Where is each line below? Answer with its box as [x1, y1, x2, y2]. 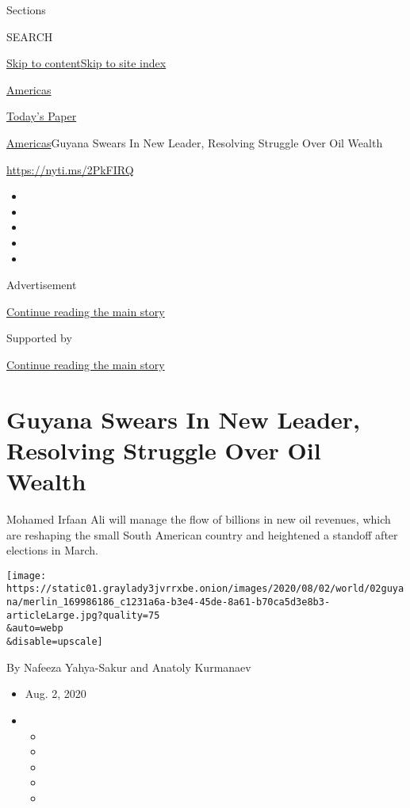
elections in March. [6, 542, 99, 558]
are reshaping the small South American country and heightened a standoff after [6, 526, 398, 543]
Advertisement [6, 276, 77, 293]
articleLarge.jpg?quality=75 [6, 609, 160, 621]
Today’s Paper [6, 108, 77, 124]
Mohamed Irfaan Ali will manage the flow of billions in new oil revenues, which [6, 511, 391, 527]
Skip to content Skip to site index [6, 55, 167, 71]
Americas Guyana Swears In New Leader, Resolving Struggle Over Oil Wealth [6, 134, 383, 151]
